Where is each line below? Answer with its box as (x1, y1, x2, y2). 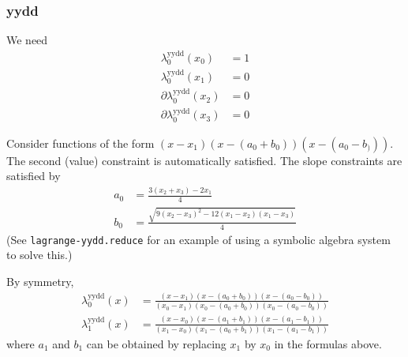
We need (6, 32, 48, 48)
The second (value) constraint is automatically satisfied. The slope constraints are (6, 152, 402, 168)
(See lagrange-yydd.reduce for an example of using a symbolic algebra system (6, 231, 391, 247)
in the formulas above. (274, 335, 382, 351)
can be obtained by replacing (86, 335, 226, 351)
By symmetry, (6, 273, 74, 290)
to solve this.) (6, 246, 73, 263)
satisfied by (6, 167, 61, 184)
